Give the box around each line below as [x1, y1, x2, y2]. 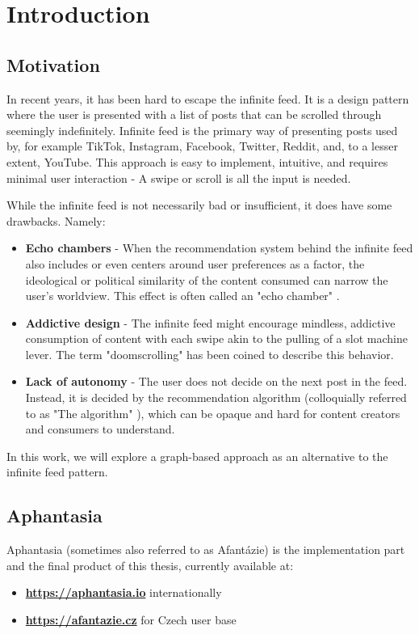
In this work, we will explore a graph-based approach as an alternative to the [6, 447, 388, 464]
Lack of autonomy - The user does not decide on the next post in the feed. [25, 373, 408, 390]
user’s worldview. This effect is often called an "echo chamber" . [25, 287, 340, 304]
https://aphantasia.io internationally [25, 584, 222, 601]
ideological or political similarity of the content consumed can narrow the [25, 271, 388, 288]
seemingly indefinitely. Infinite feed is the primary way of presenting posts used [6, 121, 398, 138]
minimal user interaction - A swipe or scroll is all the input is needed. [6, 169, 351, 186]
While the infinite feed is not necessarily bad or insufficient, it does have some [6, 197, 392, 213]
